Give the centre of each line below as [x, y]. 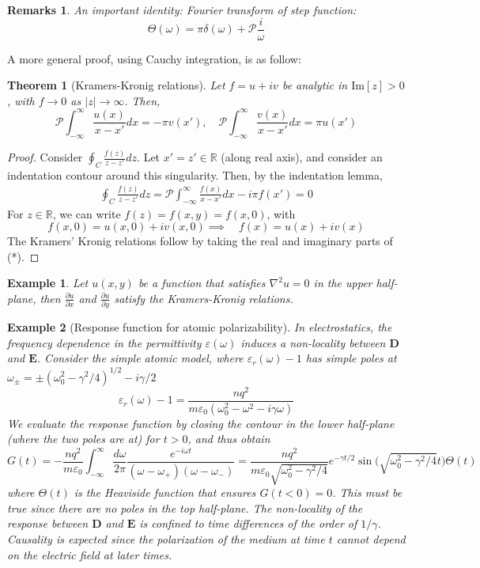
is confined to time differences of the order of [248, 523]
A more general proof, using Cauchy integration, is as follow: [154, 58]
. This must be [367, 492]
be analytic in [315, 85]
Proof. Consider [45, 157]
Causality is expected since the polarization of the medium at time [166, 539]
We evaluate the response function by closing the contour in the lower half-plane [201, 423]
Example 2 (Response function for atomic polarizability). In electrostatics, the [200, 327]
